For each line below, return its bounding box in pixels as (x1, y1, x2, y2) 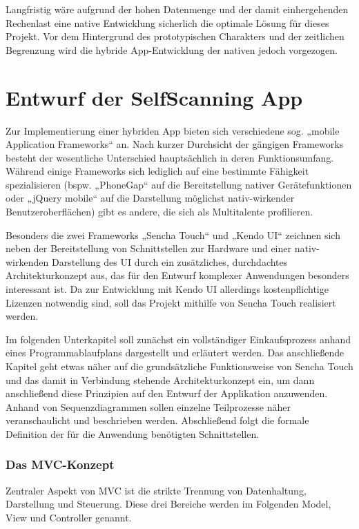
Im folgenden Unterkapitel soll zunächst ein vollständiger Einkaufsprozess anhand (6, 331, 351, 346)
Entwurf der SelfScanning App (6, 83, 303, 111)
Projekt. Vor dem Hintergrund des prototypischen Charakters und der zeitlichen (6, 29, 345, 44)
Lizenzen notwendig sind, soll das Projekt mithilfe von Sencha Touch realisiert (6, 295, 336, 309)
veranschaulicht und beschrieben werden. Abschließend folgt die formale (6, 413, 309, 427)
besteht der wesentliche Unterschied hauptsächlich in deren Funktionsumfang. (6, 150, 334, 164)
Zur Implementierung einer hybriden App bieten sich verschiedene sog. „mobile (6, 123, 340, 137)
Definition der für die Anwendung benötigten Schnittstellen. (6, 426, 260, 441)
